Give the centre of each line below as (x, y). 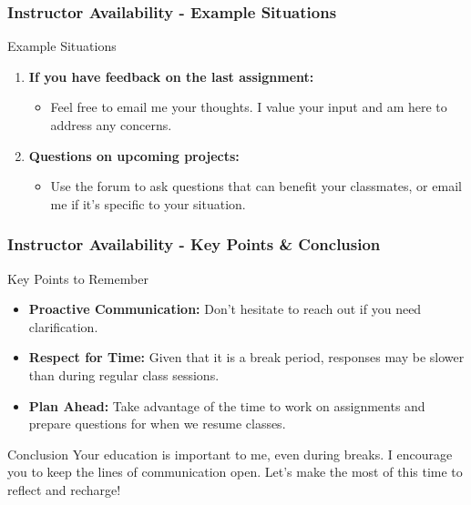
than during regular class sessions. (124, 374)
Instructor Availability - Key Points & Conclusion (194, 244)
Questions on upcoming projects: (134, 155)
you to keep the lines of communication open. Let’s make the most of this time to (235, 472)
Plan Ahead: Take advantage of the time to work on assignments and (227, 405)
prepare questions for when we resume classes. (157, 424)
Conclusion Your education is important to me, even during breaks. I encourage (230, 454)
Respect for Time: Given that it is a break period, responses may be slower (246, 357)
